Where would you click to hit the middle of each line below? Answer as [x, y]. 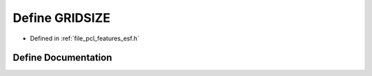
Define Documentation [62, 58]
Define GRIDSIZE [61, 18]
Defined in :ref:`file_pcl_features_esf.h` [85, 38]
